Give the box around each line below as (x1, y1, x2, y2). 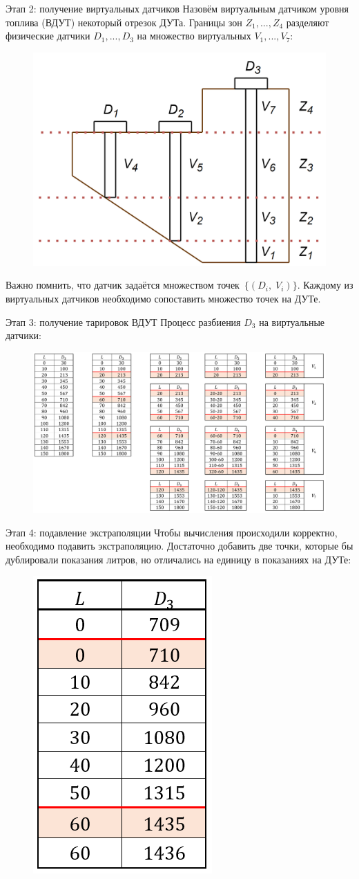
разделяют (286, 15, 329, 29)
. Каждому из (297, 278, 353, 292)
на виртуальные (259, 314, 325, 329)
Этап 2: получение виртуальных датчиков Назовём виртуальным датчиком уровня (6, 1, 349, 15)
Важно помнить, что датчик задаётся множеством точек (6, 278, 240, 292)
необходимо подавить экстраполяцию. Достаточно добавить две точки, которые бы (6, 538, 353, 553)
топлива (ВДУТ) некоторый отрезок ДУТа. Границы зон (6, 15, 242, 29)
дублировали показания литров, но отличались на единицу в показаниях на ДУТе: (6, 552, 351, 566)
